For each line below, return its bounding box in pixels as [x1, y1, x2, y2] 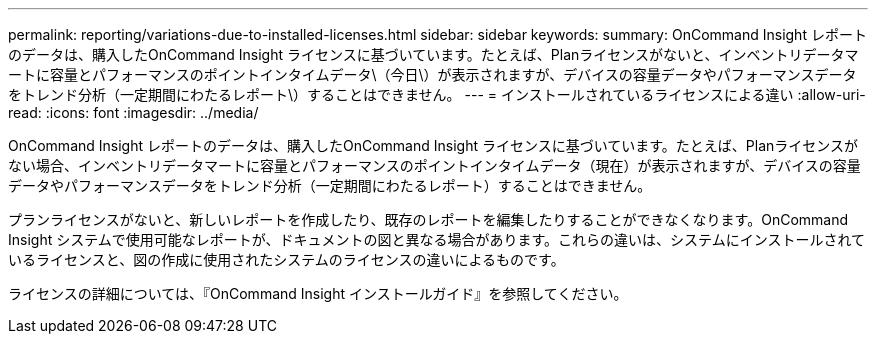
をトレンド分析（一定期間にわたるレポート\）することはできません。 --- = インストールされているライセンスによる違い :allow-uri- [8, 86, 866, 103]
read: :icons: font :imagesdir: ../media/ [8, 104, 259, 121]
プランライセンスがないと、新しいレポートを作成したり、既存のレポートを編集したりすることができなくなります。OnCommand [8, 211, 849, 228]
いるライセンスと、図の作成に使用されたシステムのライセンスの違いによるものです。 [8, 251, 565, 268]
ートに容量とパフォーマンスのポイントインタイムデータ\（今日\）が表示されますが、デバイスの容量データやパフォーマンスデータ [8, 66, 857, 83]
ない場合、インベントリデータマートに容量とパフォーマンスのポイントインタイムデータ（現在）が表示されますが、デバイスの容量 [8, 157, 861, 174]
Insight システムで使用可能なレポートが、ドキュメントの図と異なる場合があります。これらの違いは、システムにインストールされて [8, 231, 865, 248]
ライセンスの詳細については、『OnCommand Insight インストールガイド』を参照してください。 [8, 285, 628, 302]
